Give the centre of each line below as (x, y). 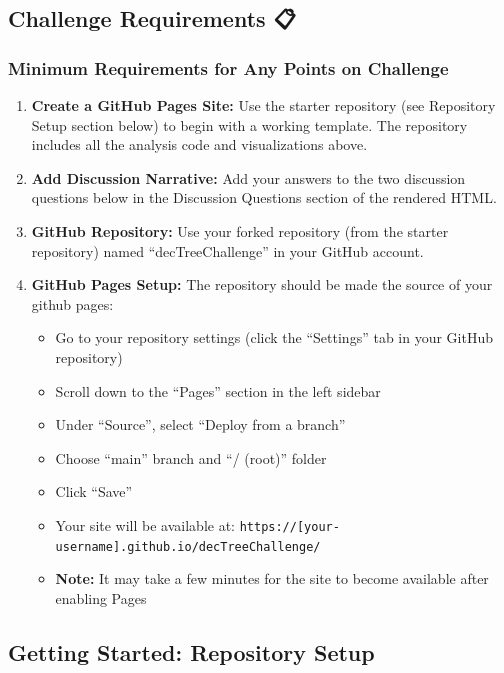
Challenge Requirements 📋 (152, 18)
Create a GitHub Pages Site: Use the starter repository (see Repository (263, 105)
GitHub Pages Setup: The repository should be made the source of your (262, 284)
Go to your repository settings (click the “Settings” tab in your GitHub (274, 337)
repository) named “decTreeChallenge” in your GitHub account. (227, 250)
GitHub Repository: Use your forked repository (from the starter (240, 230)
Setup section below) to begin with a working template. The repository (249, 124)
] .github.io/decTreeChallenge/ (216, 546)
